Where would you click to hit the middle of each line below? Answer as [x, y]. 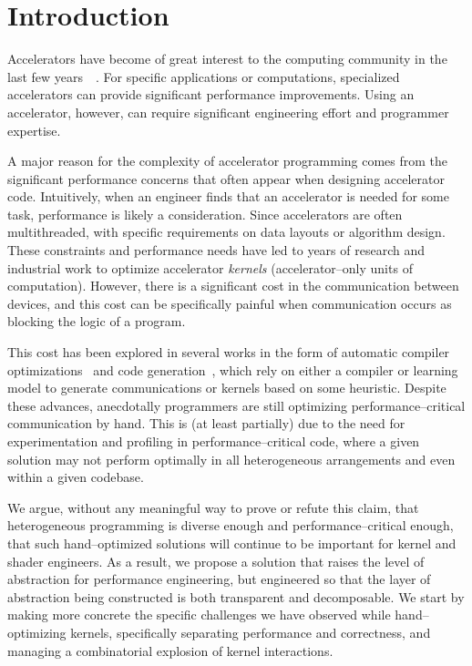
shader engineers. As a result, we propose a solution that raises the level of [216, 561]
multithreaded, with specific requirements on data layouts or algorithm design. [226, 232]
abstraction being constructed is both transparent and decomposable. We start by [236, 596]
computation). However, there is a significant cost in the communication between [233, 286]
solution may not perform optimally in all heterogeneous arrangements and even [231, 459]
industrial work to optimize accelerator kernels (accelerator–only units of [210, 267]
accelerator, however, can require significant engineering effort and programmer [228, 112]
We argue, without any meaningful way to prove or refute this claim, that [213, 507]
